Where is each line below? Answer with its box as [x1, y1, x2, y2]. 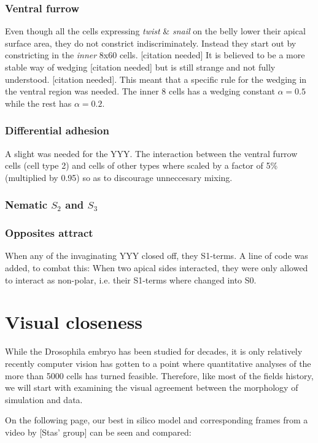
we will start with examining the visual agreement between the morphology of [5, 381, 298, 394]
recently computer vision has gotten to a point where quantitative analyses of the [5, 356, 311, 369]
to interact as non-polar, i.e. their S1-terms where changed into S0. [5, 273, 257, 286]
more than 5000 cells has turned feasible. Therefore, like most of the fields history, [5, 369, 314, 382]
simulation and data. [5, 393, 83, 406]
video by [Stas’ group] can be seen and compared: [5, 425, 192, 438]
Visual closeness [5, 309, 143, 334]
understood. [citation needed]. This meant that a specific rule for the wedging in [5, 72, 307, 85]
